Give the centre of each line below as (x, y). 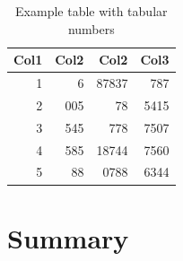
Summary (68, 237)
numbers (91, 28)
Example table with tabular (91, 11)
